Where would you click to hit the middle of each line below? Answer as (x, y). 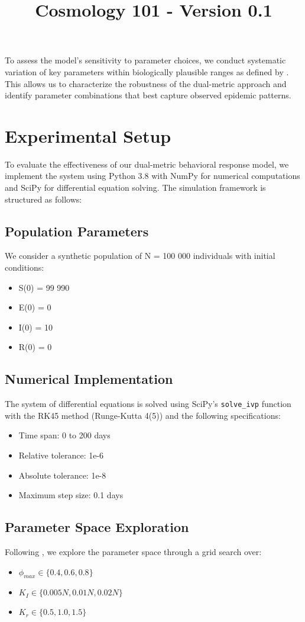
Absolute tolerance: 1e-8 (62, 475)
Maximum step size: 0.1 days (71, 495)
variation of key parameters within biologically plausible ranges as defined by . (147, 71)
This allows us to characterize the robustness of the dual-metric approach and (146, 83)
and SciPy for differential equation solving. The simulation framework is (135, 187)
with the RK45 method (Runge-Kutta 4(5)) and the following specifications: (143, 415)
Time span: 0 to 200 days (64, 435)
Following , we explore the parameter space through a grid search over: (133, 552)
